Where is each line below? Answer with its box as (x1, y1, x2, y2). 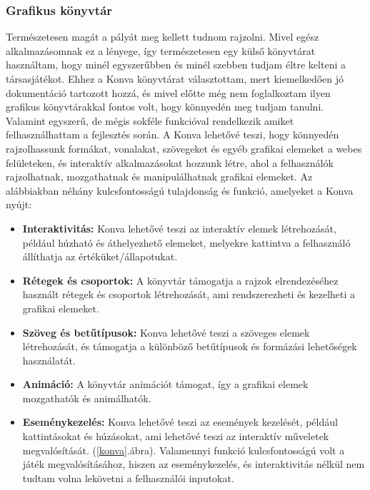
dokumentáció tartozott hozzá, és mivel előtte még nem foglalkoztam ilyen (6, 85, 331, 100)
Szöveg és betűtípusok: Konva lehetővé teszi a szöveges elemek (22, 325, 310, 340)
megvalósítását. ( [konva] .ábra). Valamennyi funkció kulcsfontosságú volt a (22, 442, 345, 457)
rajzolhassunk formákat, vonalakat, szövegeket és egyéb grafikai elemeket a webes (6, 141, 362, 155)
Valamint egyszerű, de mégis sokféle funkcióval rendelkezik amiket (6, 113, 294, 128)
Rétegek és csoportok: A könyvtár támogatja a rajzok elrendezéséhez (22, 272, 339, 287)
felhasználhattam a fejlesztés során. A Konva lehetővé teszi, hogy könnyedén (6, 127, 339, 142)
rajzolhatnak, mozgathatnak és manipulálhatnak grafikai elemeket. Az (6, 169, 313, 184)
